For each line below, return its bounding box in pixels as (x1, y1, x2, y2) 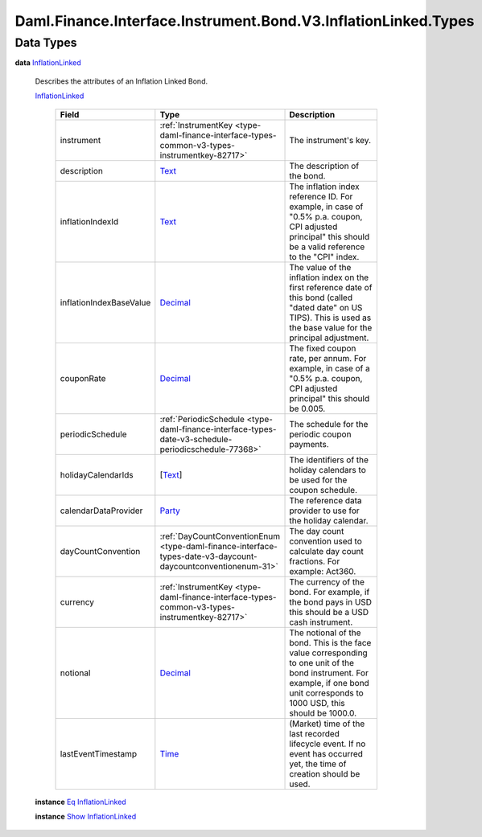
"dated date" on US (289, 302, 363, 313)
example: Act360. (289, 565, 356, 576)
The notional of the (289, 627, 361, 638)
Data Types (14, 35, 77, 50)
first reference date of (289, 281, 373, 293)
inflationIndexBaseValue (60, 297, 151, 308)
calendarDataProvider (60, 505, 143, 516)
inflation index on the (289, 272, 369, 283)
